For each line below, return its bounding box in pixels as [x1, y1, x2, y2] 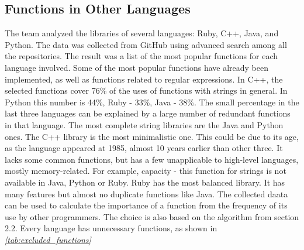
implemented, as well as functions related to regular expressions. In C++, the [5, 73, 283, 85]
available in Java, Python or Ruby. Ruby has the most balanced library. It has [5, 176, 285, 188]
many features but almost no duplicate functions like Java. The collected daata [5, 187, 288, 200]
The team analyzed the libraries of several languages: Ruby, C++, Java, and [5, 27, 279, 39]
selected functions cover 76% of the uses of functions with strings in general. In [5, 84, 288, 97]
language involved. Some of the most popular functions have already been [5, 61, 268, 73]
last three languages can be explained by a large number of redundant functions [5, 107, 291, 119]
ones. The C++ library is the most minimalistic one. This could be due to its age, [5, 130, 299, 142]
